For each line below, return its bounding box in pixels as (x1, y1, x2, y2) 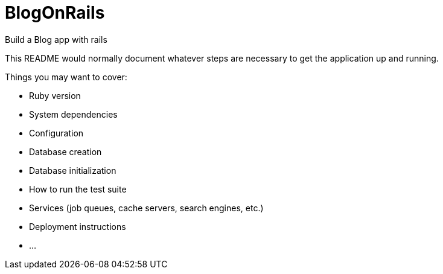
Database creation (29, 146, 102, 157)
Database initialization (29, 165, 116, 176)
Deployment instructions (29, 221, 126, 232)
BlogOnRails (5, 2, 105, 23)
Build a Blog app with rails (5, 34, 107, 45)
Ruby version (29, 90, 81, 101)
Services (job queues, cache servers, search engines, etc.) (29, 202, 264, 213)
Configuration (29, 127, 84, 138)
